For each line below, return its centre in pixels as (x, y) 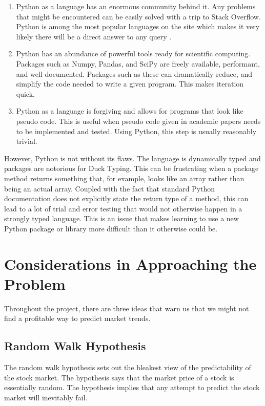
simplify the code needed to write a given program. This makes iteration (130, 84)
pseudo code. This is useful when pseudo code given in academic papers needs (138, 121)
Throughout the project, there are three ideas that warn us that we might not (127, 308)
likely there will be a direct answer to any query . (94, 36)
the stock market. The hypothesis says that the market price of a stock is (119, 377)
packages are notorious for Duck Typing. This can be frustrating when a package (131, 168)
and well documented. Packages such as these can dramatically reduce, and (134, 73)
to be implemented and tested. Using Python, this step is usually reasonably (136, 131)
